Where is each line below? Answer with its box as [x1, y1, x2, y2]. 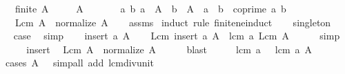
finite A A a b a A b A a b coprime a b [14, 1, 286, 15]
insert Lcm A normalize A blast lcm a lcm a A [26, 41, 313, 56]
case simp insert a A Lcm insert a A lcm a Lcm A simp [13, 28, 340, 43]
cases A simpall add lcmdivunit [5, 55, 154, 70]
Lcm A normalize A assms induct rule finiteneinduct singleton [14, 15, 331, 29]
